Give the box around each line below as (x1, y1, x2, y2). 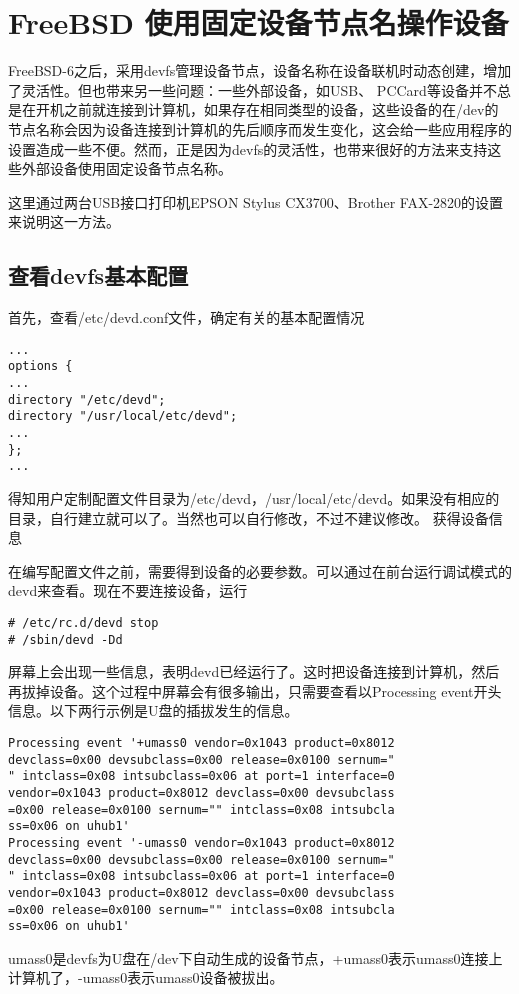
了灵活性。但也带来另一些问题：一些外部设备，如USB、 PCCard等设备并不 (8, 79, 497, 100)
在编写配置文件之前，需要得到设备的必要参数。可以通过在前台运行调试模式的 (8, 560, 512, 581)
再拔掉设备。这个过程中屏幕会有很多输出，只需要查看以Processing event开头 (8, 680, 502, 701)
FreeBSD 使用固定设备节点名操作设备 (8, 2, 509, 43)
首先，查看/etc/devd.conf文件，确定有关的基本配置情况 (8, 307, 365, 328)
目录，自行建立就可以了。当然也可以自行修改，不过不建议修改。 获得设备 (8, 507, 489, 528)
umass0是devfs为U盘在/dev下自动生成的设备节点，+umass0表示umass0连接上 (8, 947, 503, 968)
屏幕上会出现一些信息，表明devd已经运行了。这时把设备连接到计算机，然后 (8, 661, 500, 682)
